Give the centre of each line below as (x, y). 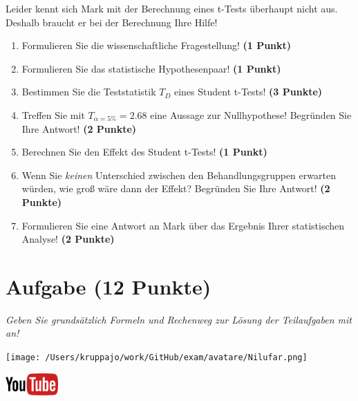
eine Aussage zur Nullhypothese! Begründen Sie (251, 114)
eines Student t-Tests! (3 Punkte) (248, 92)
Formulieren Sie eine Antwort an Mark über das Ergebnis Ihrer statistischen (183, 225)
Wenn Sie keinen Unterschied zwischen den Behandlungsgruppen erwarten (179, 175)
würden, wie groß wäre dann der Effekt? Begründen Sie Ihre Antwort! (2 (176, 188)
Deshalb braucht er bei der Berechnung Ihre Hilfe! (112, 22)
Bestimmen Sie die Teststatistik (89, 92)
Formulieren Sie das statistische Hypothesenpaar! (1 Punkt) (151, 68)
